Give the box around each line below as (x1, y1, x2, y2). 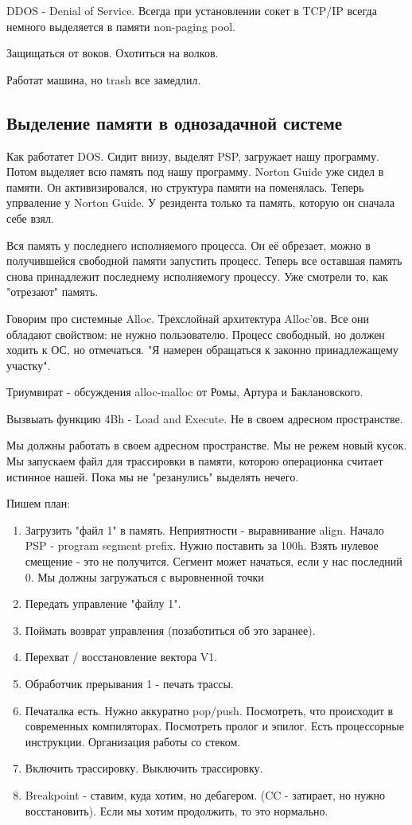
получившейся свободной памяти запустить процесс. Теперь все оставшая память (6, 252, 402, 269)
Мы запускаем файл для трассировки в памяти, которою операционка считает (6, 453, 383, 469)
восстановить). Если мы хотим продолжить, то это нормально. (25, 802, 328, 819)
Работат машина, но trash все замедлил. (6, 71, 201, 88)
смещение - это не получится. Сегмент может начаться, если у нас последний (25, 553, 402, 570)
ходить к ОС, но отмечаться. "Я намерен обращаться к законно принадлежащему (6, 341, 398, 358)
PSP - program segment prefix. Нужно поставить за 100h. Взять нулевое (25, 537, 379, 554)
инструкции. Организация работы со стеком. (25, 733, 241, 749)
